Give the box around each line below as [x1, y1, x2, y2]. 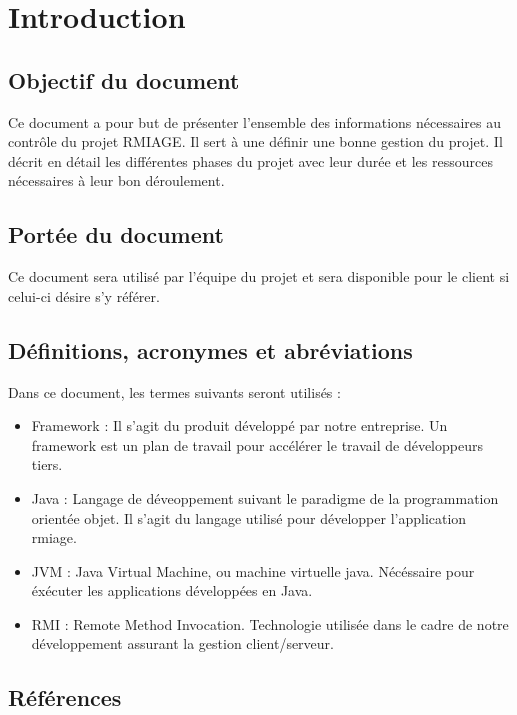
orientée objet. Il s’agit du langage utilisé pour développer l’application [31, 507, 467, 528]
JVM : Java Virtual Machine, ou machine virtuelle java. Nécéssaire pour [31, 560, 475, 581]
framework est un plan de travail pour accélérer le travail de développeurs [31, 434, 483, 455]
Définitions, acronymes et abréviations [8, 334, 413, 365]
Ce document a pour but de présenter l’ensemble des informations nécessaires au [8, 111, 502, 132]
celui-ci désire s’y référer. [8, 285, 160, 306]
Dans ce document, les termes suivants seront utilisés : [8, 381, 341, 402]
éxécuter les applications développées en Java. [31, 580, 313, 601]
